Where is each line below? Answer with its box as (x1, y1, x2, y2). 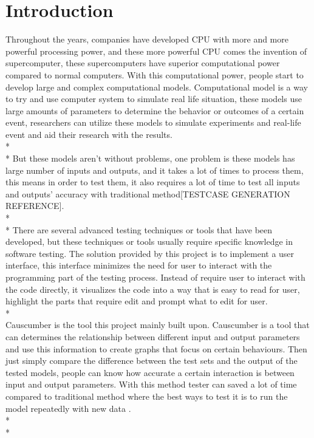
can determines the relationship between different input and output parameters (5, 330, 300, 343)
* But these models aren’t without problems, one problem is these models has (5, 152, 295, 165)
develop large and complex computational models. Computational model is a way (5, 80, 308, 93)
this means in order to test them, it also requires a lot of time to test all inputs (5, 176, 300, 188)
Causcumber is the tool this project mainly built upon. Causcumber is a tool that (5, 318, 310, 331)
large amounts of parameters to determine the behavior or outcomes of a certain (5, 104, 304, 117)
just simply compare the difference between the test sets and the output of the (5, 354, 298, 367)
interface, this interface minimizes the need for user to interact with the (5, 259, 272, 272)
